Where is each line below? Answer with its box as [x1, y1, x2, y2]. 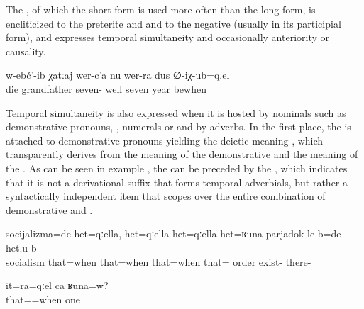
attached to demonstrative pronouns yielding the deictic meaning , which [6, 133, 324, 147]
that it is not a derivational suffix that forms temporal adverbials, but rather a [6, 174, 348, 189]
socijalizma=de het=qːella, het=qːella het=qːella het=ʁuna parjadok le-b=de [6, 226, 341, 241]
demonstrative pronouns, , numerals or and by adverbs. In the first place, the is [6, 119, 351, 134]
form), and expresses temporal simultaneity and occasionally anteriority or [6, 30, 330, 45]
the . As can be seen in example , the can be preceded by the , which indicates [6, 160, 348, 175]
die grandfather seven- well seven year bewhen [6, 81, 206, 96]
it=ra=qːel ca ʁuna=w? [6, 278, 109, 293]
